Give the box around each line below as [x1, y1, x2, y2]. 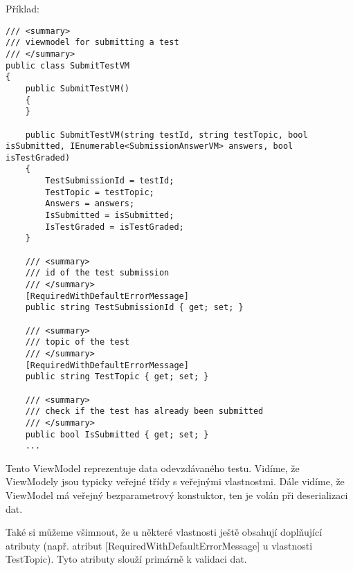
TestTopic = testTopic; [45, 187, 154, 197]
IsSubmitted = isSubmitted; [45, 210, 174, 221]
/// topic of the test [25, 337, 129, 347]
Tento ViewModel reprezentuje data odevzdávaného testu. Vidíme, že [6, 460, 300, 475]
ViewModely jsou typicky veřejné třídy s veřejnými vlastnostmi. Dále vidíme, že [6, 474, 345, 489]
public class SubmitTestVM [6, 60, 129, 71]
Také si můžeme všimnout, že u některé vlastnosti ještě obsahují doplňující [6, 525, 323, 539]
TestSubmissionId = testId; [45, 176, 174, 186]
